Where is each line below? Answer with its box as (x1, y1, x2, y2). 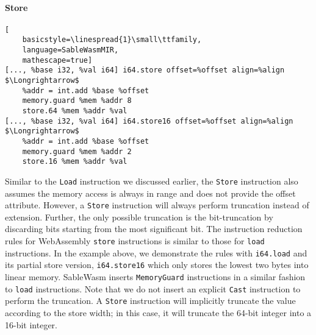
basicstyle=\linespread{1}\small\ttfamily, (22, 35, 202, 44)
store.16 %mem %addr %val (22, 157, 127, 166)
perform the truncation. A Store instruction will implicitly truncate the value (5, 294, 296, 307)
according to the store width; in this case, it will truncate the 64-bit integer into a (5, 306, 312, 319)
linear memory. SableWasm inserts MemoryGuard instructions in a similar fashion (5, 270, 306, 283)
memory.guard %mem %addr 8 (22, 96, 132, 105)
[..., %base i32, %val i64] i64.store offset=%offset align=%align (5, 66, 285, 75)
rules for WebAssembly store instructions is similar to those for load (5, 234, 265, 247)
